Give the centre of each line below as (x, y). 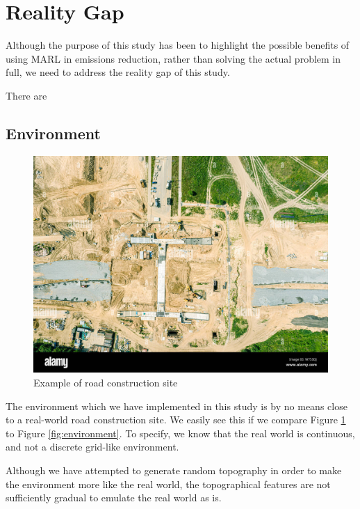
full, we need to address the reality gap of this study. (118, 72)
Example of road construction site (106, 383)
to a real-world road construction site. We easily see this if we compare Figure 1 (176, 420)
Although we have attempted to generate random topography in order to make (174, 470)
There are (26, 95)
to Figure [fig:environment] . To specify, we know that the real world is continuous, (180, 433)
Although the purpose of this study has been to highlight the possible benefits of (178, 45)
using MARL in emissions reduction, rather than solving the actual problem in (173, 58)
